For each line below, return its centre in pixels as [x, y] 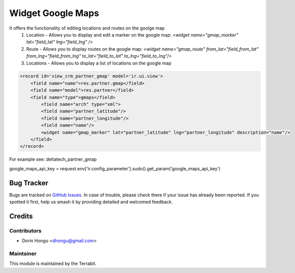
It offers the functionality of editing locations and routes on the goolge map [87, 28]
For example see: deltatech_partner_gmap [53, 159]
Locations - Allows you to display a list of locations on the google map [99, 63]
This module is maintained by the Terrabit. [53, 263]
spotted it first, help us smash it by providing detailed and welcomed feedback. [91, 202]
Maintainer [23, 253]
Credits [21, 216]
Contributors [25, 230]
